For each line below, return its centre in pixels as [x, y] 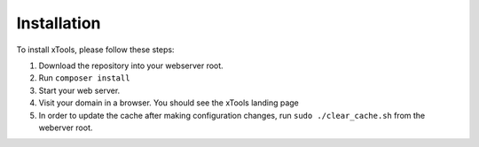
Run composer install [84, 78]
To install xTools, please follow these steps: [95, 50]
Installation [59, 23]
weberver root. [66, 128]
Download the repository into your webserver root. [131, 66]
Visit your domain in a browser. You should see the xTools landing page [169, 103]
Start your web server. [79, 90]
